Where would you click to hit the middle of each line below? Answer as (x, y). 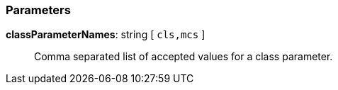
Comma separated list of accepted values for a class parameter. (184, 57)
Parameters (38, 10)
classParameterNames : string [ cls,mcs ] (106, 35)
